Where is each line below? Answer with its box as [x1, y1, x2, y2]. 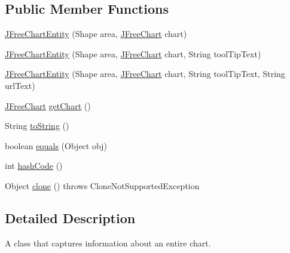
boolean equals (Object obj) [5, 139, 107, 152]
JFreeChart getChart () [5, 99, 91, 112]
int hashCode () [5, 159, 63, 172]
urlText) [5, 79, 35, 91]
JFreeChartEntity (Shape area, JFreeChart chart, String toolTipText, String [5, 67, 285, 80]
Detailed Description [5, 208, 136, 227]
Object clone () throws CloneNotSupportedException [5, 179, 200, 192]
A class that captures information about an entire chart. [5, 236, 211, 249]
